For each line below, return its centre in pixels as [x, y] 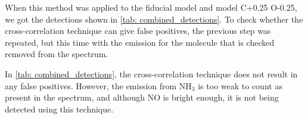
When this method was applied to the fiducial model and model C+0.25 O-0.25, [151, 7]
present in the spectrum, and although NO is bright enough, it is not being [142, 97]
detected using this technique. [59, 109]
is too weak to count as [240, 85]
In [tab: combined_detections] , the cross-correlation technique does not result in [151, 73]
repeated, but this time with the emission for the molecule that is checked [140, 42]
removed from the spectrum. [57, 54]
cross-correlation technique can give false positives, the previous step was [138, 31]
